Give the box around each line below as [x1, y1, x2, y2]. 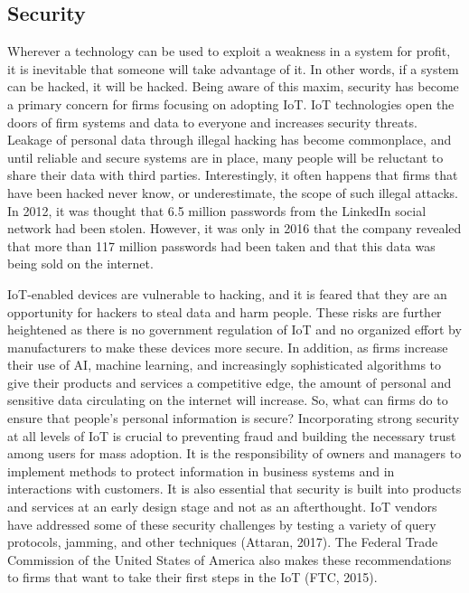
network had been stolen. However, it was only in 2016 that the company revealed [7, 219, 462, 238]
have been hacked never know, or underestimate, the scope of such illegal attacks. [7, 183, 458, 202]
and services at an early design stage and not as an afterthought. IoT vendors [7, 497, 437, 516]
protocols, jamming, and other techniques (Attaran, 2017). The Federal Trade [7, 532, 438, 551]
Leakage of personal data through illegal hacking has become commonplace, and [7, 130, 452, 149]
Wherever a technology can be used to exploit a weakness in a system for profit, [7, 42, 451, 61]
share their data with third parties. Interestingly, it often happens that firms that [7, 165, 458, 184]
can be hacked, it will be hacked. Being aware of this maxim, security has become [7, 77, 459, 96]
